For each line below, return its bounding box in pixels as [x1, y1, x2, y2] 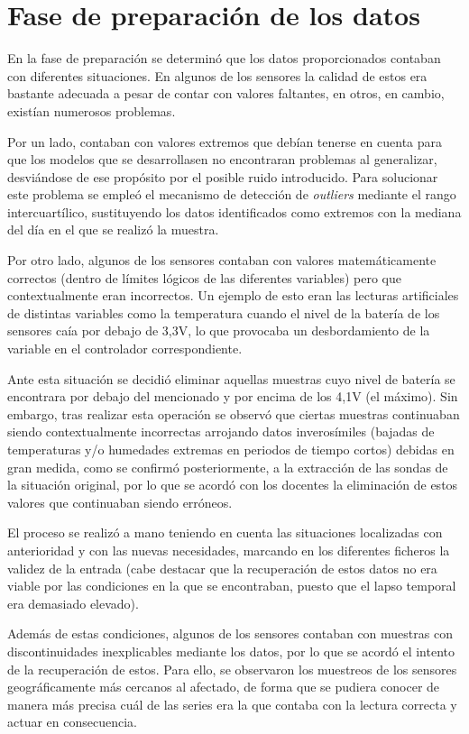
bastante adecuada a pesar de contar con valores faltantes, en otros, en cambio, [7, 84, 445, 103]
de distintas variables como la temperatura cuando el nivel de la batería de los [7, 303, 440, 322]
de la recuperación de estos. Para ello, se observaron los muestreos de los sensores [7, 659, 457, 678]
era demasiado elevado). [7, 593, 139, 612]
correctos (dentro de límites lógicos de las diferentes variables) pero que [7, 268, 401, 287]
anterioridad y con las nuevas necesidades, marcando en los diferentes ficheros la [7, 540, 450, 559]
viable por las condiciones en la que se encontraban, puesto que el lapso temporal [7, 576, 456, 595]
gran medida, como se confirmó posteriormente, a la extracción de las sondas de [7, 457, 448, 476]
